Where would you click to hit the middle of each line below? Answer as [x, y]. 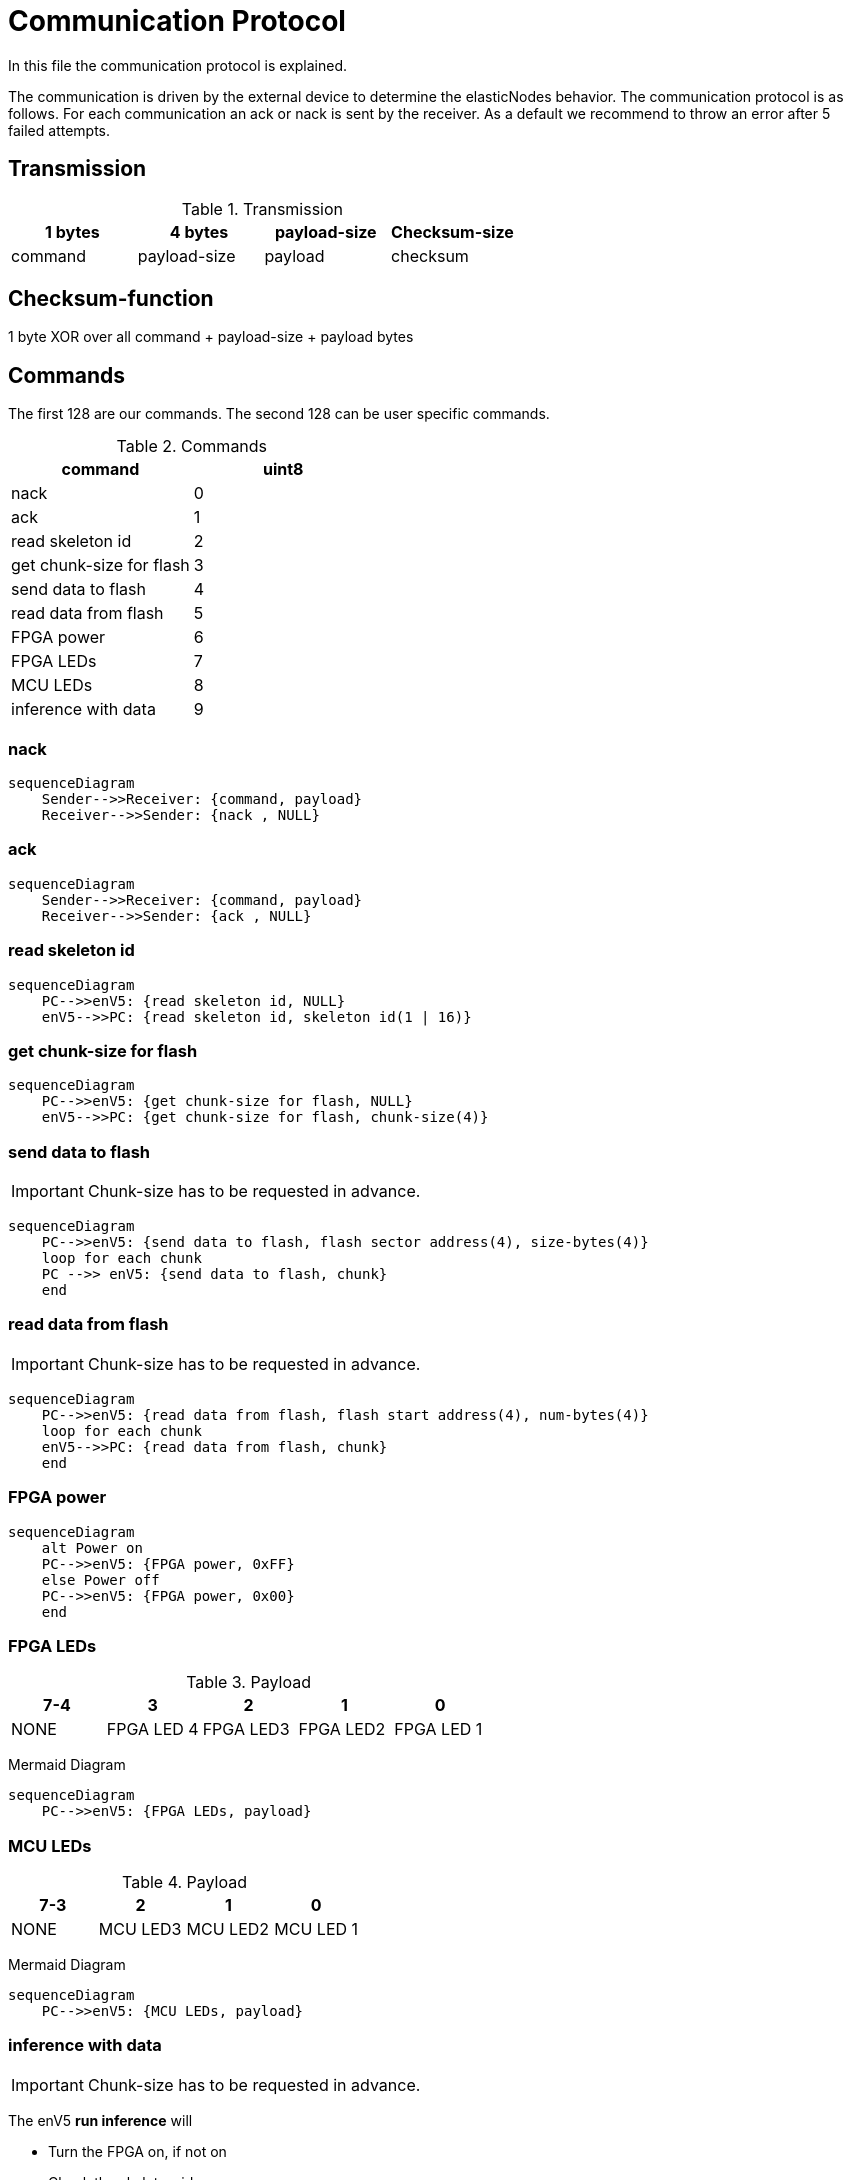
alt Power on [92, 1547]
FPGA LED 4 [152, 1729]
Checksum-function [111, 299]
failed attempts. [59, 130]
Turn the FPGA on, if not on [137, 2151]
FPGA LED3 [246, 1729]
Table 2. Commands [192, 446]
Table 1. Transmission [262, 208]
